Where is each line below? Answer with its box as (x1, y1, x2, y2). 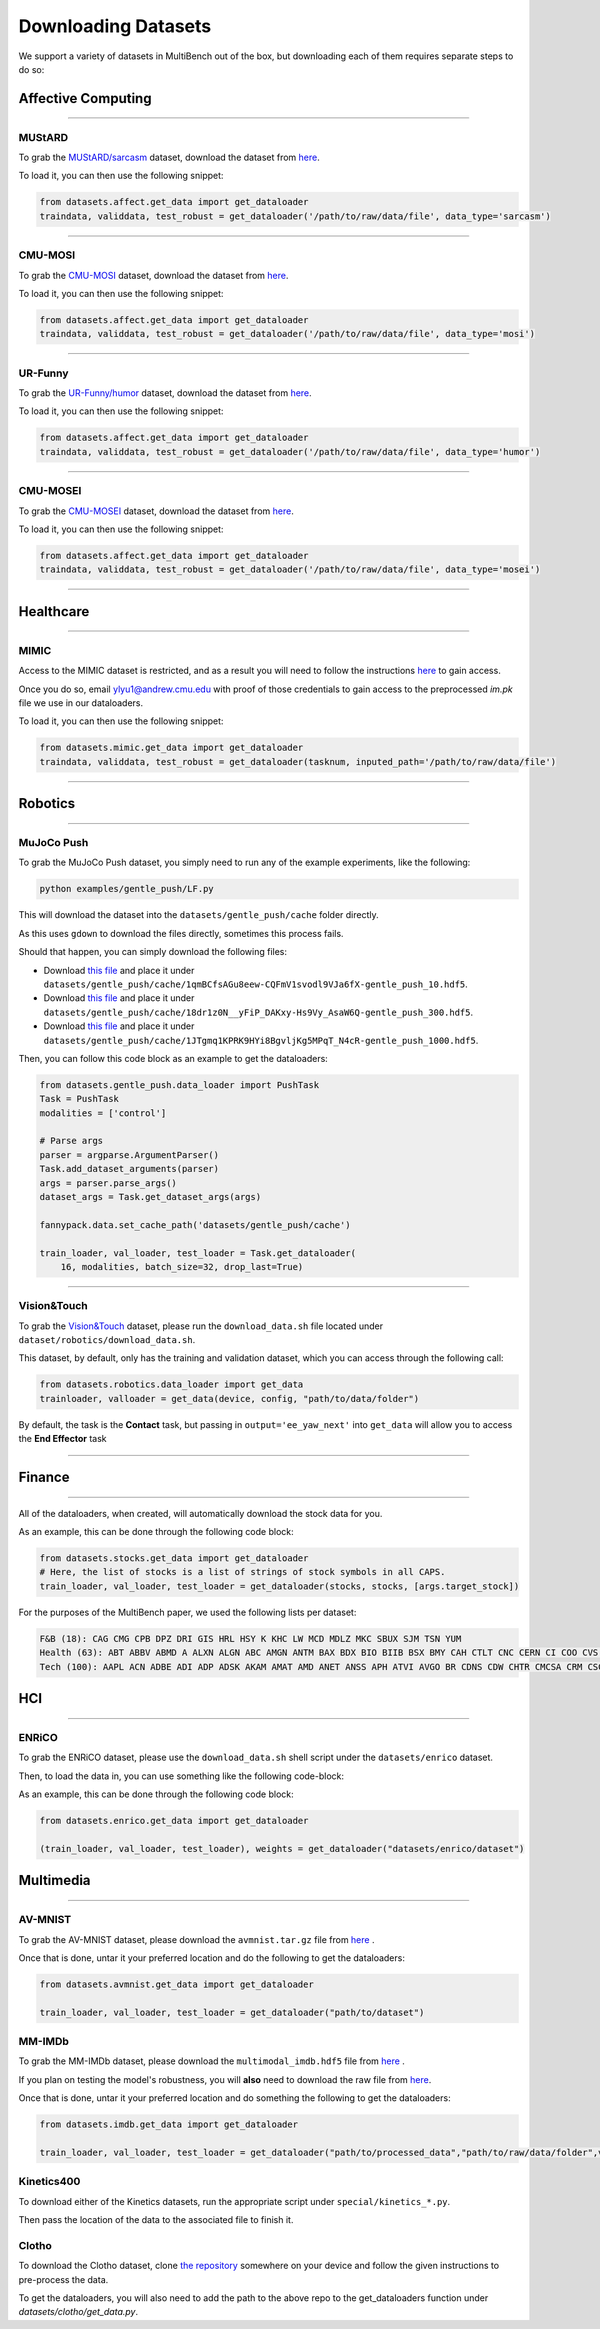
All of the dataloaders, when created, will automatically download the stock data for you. (18, 1507, 383, 1519)
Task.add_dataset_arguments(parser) (39, 1163, 220, 1175)
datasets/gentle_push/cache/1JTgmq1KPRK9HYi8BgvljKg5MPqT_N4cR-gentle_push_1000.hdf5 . (43, 1034, 479, 1046)
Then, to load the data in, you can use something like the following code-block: (18, 1770, 345, 1782)
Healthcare (18, 603, 90, 620)
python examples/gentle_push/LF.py (39, 883, 214, 895)
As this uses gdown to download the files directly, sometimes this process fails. (18, 927, 344, 939)
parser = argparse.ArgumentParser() (39, 1149, 220, 1160)
